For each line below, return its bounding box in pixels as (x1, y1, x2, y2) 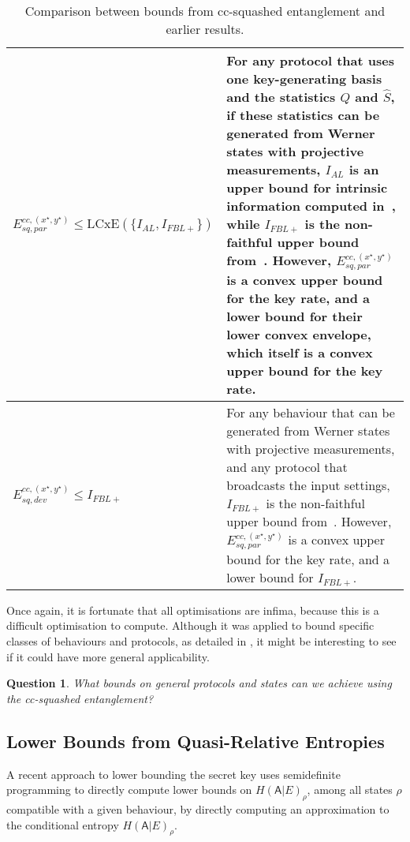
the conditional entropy (6, 816, 119, 833)
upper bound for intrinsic (226, 178, 388, 196)
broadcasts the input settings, (226, 475, 390, 494)
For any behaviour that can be (226, 402, 395, 421)
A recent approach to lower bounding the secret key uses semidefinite (6, 765, 341, 782)
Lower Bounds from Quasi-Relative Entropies (6, 728, 385, 753)
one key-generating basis (226, 69, 382, 88)
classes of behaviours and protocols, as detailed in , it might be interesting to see (6, 633, 397, 649)
